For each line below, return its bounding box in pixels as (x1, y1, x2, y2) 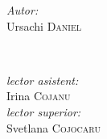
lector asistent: (6, 71, 79, 88)
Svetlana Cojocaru (6, 119, 101, 136)
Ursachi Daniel (6, 17, 82, 34)
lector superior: (6, 103, 81, 120)
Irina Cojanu (6, 87, 71, 104)
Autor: (6, 2, 39, 18)
